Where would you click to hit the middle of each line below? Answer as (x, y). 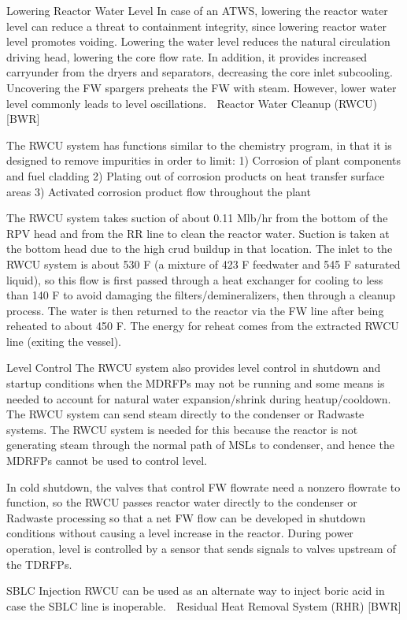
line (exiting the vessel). (64, 341)
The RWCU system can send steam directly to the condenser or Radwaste (185, 414)
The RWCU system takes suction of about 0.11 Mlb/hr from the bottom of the (197, 218)
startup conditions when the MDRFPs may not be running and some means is (196, 383)
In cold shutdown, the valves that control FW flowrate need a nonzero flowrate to (203, 486)
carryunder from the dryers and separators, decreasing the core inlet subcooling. (200, 72)
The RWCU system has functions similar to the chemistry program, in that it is (199, 145)
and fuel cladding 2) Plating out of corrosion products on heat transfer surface (196, 175)
